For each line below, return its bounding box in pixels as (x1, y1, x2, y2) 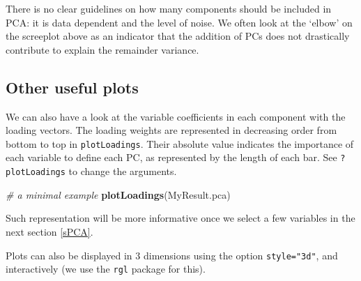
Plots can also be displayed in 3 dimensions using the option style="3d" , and (6, 248, 338, 262)
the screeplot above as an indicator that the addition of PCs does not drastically (6, 29, 350, 43)
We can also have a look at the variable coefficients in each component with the (6, 109, 346, 123)
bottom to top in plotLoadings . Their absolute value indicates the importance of (6, 136, 354, 151)
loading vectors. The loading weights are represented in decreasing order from (6, 123, 337, 137)
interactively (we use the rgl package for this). (6, 261, 206, 276)
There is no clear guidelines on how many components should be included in (6, 1, 332, 15)
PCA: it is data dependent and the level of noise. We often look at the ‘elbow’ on (6, 15, 353, 29)
